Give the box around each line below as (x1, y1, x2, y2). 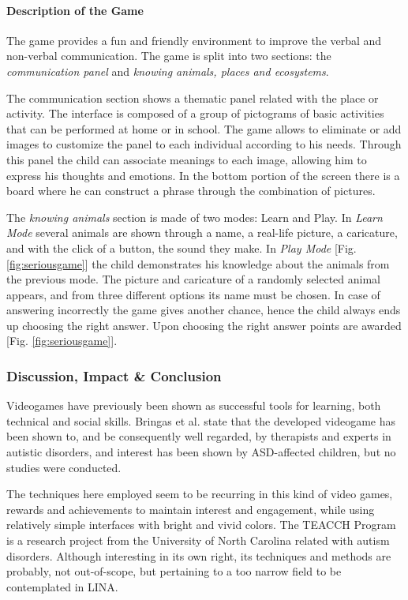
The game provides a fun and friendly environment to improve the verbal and (6, 32, 382, 48)
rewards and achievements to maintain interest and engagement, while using (6, 501, 375, 517)
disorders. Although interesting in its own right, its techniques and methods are (6, 547, 391, 564)
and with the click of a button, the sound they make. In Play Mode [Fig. (6, 239, 357, 256)
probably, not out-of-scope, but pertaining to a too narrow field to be (6, 563, 342, 579)
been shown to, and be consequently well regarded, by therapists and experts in (6, 428, 391, 444)
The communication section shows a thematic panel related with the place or (6, 89, 379, 106)
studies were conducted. (6, 459, 122, 475)
